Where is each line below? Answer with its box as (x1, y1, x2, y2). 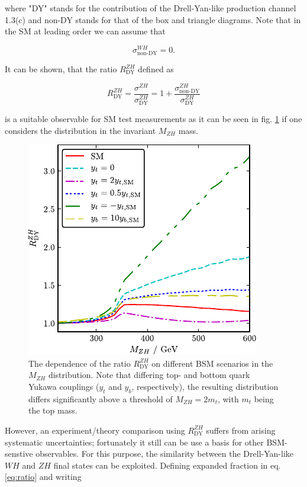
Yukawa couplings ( (28, 380, 99, 392)
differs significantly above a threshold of (28, 392, 173, 405)
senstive (5, 447, 33, 460)
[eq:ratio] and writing (5, 470, 82, 483)
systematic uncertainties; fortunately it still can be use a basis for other (5, 435, 264, 448)
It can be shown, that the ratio (5, 63, 117, 75)
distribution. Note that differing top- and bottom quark (48, 369, 250, 381)
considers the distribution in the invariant (5, 124, 156, 136)
